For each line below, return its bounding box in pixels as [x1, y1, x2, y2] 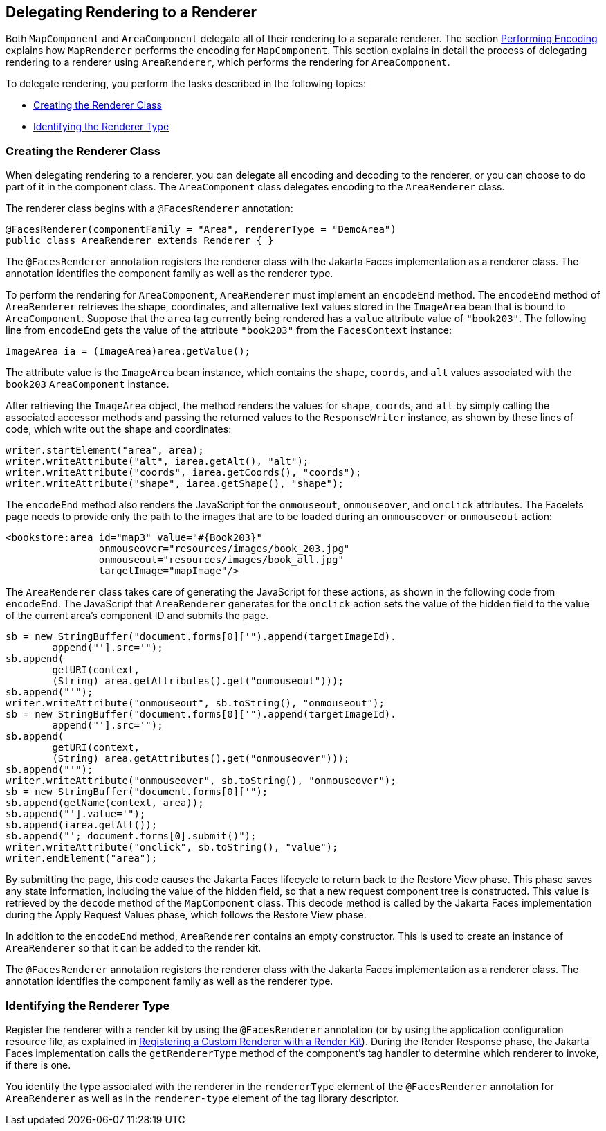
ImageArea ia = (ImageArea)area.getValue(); [6, 346, 251, 357]
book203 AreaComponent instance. [6, 378, 169, 391]
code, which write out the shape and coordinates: [6, 423, 232, 436]
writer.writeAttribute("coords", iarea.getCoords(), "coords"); [6, 467, 362, 479]
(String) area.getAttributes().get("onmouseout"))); [52, 675, 344, 687]
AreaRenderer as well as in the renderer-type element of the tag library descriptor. [6, 1092, 399, 1104]
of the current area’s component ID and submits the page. [6, 609, 269, 622]
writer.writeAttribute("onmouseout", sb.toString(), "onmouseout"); [6, 697, 385, 709]
